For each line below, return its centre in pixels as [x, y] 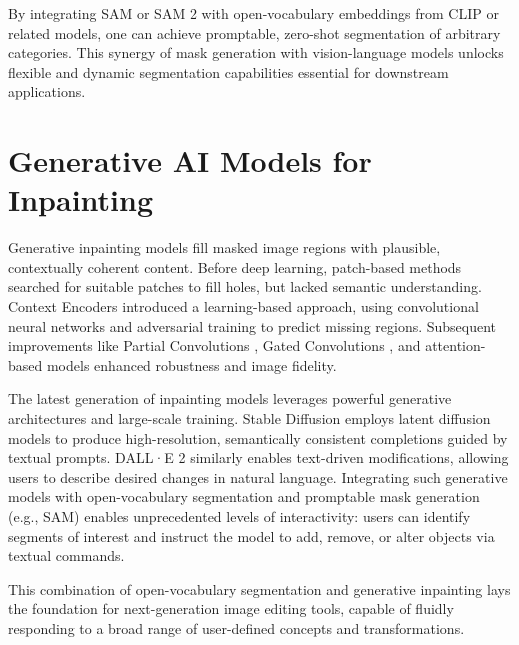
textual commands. [66, 555]
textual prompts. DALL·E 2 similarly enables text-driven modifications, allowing [258, 457]
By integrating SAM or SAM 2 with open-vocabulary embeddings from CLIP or [253, 13]
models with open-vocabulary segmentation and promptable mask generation [244, 496]
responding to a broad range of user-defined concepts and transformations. [236, 627]
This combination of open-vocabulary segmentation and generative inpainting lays [259, 588]
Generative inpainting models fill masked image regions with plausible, [224, 247]
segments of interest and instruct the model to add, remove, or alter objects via [251, 535]
